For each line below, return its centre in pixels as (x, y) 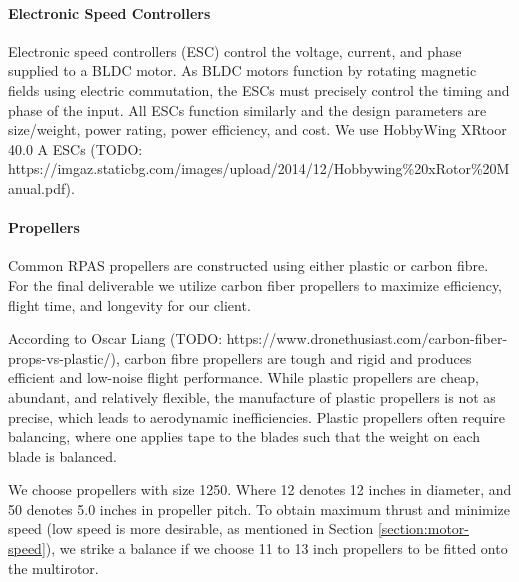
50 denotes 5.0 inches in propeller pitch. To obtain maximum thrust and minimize (259, 508)
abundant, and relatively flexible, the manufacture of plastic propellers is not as (252, 396)
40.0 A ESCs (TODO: (75, 148)
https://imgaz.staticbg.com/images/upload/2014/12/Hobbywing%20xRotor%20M (259, 168)
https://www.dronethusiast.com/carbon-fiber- (367, 338)
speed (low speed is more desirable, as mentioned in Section (191, 528)
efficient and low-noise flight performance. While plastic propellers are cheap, (243, 377)
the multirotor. (53, 567)
